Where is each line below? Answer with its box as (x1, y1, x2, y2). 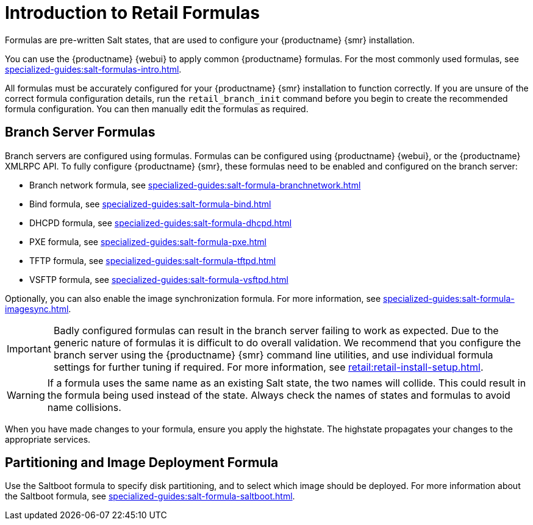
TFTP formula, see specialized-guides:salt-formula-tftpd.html (29, 255, 276, 266)
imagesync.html (5, 303, 69, 314)
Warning (7, 388, 45, 401)
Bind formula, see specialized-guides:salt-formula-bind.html (29, 198, 271, 209)
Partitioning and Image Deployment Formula (5, 455, 279, 471)
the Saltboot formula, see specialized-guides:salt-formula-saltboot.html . (5, 491, 295, 502)
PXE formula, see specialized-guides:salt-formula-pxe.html (29, 236, 266, 247)
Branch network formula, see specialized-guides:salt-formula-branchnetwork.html (29, 179, 361, 190)
